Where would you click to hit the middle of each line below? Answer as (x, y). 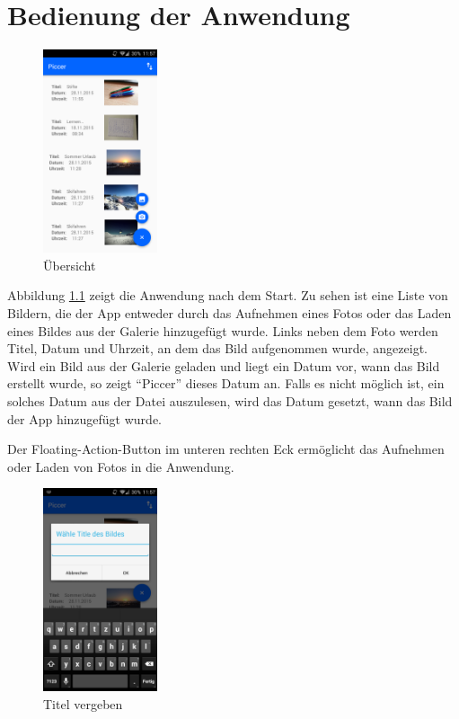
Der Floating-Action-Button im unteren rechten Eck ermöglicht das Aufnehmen (226, 449)
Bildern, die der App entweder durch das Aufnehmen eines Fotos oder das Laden (229, 313)
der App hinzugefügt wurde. (85, 418)
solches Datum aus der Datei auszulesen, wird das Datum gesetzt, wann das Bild (230, 400)
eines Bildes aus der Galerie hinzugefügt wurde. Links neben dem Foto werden (223, 330)
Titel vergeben (83, 704)
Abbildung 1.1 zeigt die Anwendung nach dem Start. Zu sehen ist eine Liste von (228, 295)
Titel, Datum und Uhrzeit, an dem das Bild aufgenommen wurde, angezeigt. (217, 348)
